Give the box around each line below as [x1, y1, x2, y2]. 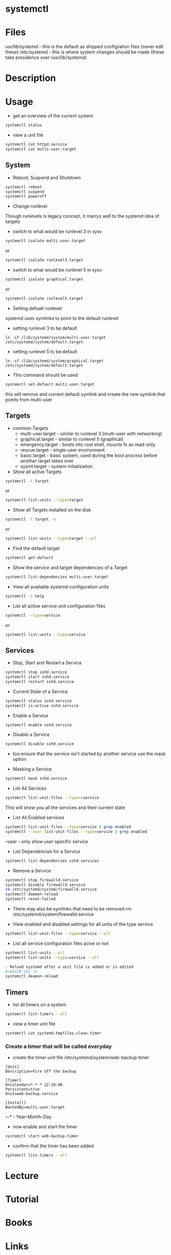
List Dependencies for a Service [12, 848, 81, 854]
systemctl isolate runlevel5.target [5, 296, 83, 301]
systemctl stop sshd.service [5, 670, 67, 675]
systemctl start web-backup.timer [5, 1133, 79, 1139]
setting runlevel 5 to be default [12, 348, 78, 354]
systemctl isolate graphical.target [5, 277, 83, 282]
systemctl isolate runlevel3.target [5, 257, 83, 263]
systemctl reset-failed [5, 897, 56, 902]
